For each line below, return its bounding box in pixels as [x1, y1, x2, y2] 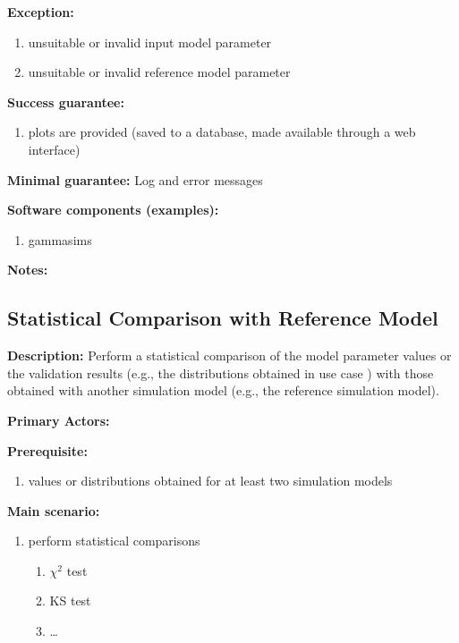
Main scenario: [7, 501, 100, 520]
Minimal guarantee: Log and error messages [7, 170, 263, 189]
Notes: [7, 260, 48, 279]
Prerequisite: [7, 441, 88, 460]
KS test [49, 591, 91, 610]
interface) [28, 140, 81, 158]
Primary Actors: [7, 410, 110, 429]
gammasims [28, 230, 92, 249]
